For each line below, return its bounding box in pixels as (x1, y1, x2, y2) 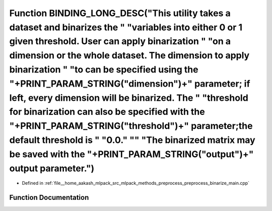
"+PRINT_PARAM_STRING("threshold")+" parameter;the (9, 120, 253, 132)
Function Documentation (9, 193, 89, 202)
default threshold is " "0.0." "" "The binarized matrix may (9, 134, 255, 146)
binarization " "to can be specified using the (9, 63, 198, 75)
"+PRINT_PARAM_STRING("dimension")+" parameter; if (9, 78, 250, 89)
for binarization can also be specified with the (9, 106, 205, 118)
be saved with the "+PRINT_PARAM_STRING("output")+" (9, 149, 254, 160)
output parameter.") (9, 163, 95, 174)
